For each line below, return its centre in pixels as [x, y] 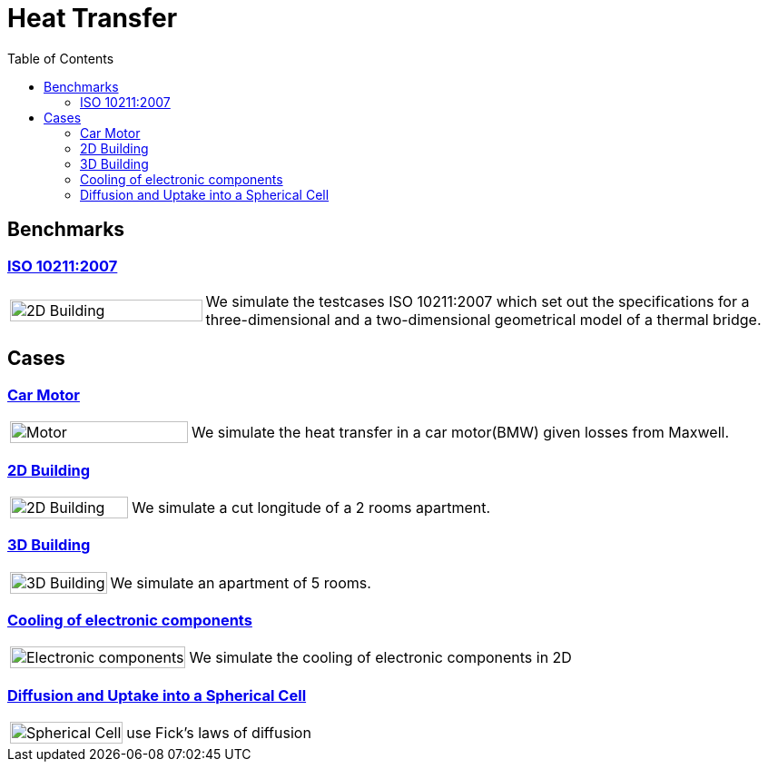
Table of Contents [61, 58]
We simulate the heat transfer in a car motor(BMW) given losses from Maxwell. [460, 433]
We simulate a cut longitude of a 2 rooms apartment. [311, 507]
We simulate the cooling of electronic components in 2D [380, 658]
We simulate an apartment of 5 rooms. [241, 582]
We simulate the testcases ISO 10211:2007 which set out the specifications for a [478, 301]
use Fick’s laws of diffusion [219, 733]
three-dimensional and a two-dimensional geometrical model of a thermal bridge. [483, 319]
